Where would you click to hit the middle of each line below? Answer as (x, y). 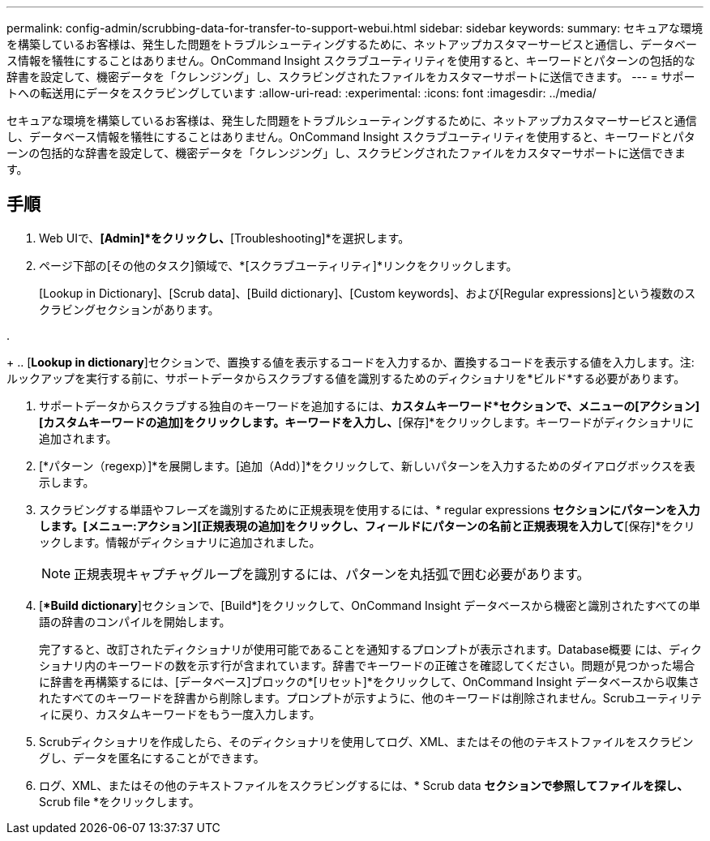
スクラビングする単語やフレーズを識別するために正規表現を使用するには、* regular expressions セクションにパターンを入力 (370, 509)
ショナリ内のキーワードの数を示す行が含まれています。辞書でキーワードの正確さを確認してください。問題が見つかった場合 (367, 665)
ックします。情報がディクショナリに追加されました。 (180, 542)
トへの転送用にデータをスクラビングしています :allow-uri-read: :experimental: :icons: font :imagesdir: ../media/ (302, 93)
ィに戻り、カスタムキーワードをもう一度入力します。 (180, 714)
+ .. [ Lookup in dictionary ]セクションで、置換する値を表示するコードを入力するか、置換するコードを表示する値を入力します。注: (351, 362)
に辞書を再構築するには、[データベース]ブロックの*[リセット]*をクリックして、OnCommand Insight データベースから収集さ (369, 681)
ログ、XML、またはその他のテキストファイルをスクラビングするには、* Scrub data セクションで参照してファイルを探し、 (364, 785)
